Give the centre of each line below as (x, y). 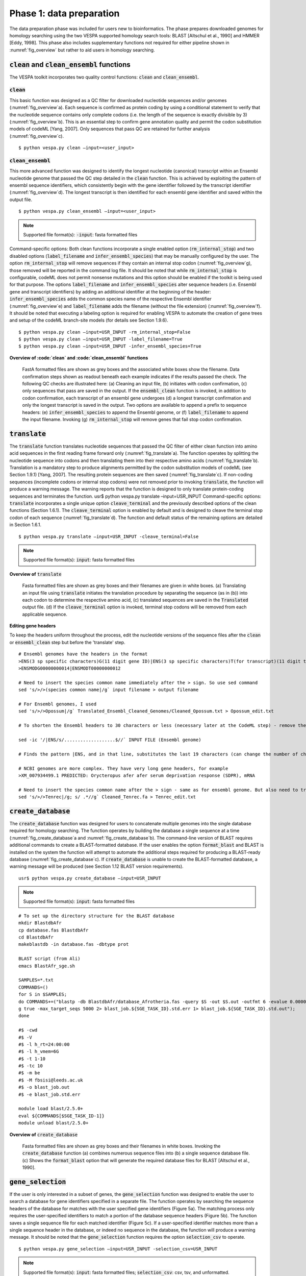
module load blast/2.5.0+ (51, 1109)
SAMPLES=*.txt (36, 980)
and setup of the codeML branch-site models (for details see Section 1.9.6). (89, 320)
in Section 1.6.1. (25, 525)
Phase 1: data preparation (65, 13)
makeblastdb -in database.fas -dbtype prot (74, 944)
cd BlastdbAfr (36, 937)
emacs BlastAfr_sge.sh (47, 966)
